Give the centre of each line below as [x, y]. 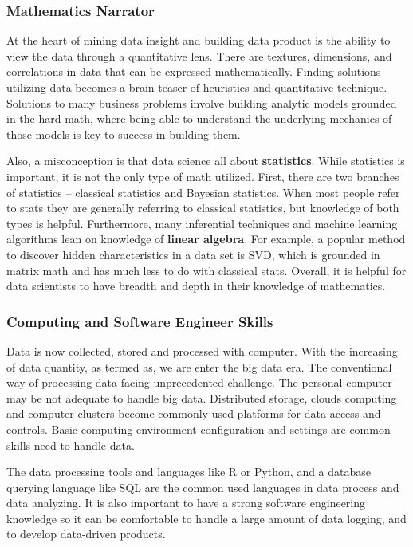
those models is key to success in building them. [124, 134]
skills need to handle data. [71, 445]
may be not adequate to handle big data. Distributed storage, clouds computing [202, 397]
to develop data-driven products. [86, 534]
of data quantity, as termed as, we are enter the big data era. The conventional [199, 366]
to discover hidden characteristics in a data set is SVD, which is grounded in [193, 254]
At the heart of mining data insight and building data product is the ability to [199, 40]
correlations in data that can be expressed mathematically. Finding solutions [194, 71]
